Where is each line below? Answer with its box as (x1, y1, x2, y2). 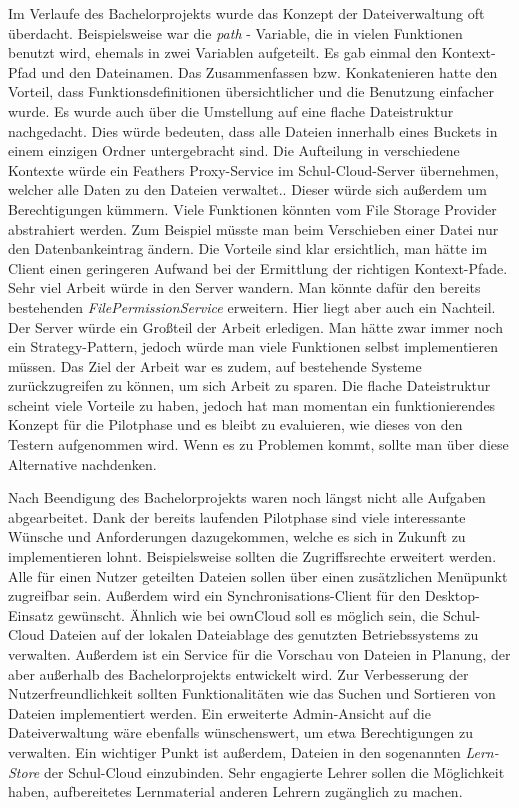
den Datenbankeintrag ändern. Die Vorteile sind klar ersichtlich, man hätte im (8, 238, 488, 259)
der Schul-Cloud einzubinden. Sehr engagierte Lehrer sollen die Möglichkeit (43, 761, 505, 782)
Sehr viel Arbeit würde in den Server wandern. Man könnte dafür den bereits (8, 277, 481, 298)
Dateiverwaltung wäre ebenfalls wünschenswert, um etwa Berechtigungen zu (8, 722, 474, 743)
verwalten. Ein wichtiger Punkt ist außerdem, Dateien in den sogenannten (8, 741, 461, 762)
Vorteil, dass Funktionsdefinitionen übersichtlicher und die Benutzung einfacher (8, 81, 494, 102)
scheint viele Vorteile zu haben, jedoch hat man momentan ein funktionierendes (8, 394, 496, 415)
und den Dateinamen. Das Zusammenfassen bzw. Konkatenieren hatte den (41, 61, 498, 82)
